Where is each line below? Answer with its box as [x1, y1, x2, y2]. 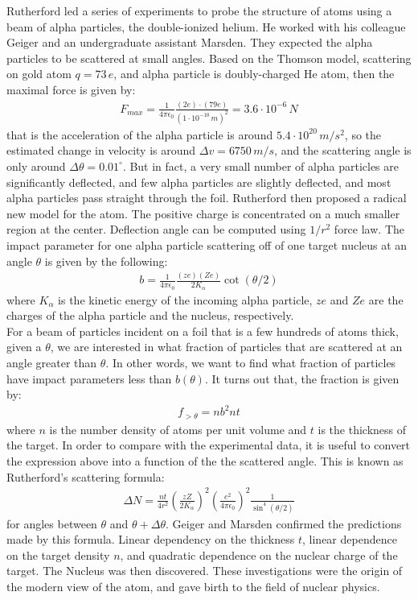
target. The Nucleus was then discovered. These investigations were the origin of [6, 562, 403, 579]
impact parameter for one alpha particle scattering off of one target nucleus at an [6, 236, 408, 253]
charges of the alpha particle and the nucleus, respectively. [6, 307, 294, 324]
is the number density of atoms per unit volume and [49, 420, 307, 437]
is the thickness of [318, 420, 407, 437]
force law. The [334, 221, 404, 238]
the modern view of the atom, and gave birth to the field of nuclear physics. [6, 578, 380, 595]
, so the [344, 126, 382, 143]
